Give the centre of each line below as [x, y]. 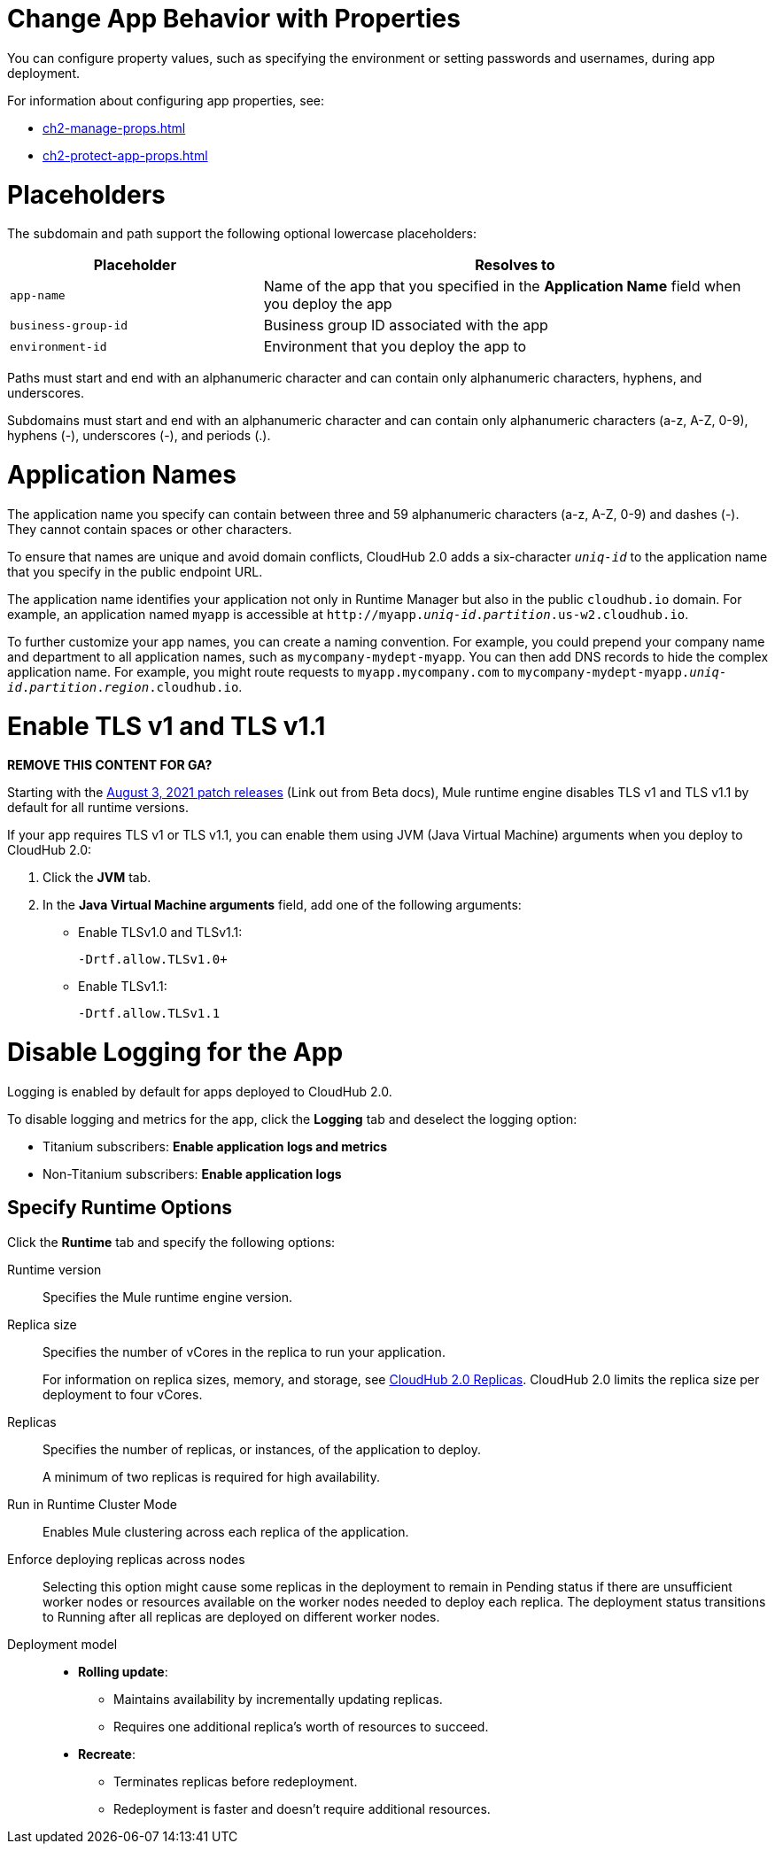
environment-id [58, 346]
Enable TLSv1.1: [123, 987]
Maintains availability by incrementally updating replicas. [278, 1699]
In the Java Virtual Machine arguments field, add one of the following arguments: [282, 905]
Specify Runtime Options [120, 1208]
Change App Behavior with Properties [234, 19]
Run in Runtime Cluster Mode [92, 1504]
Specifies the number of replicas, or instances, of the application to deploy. [262, 1449]
